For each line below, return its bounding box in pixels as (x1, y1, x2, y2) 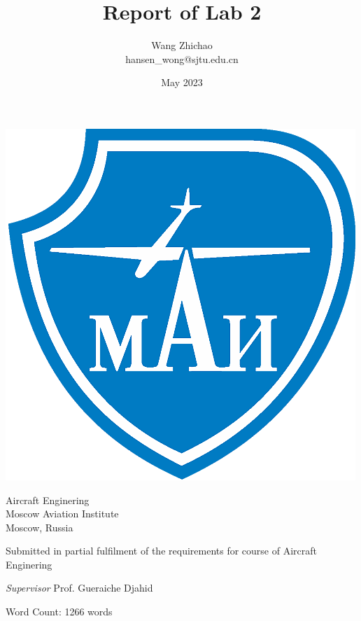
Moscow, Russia (6, 519, 73, 534)
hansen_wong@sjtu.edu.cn (125, 51, 239, 66)
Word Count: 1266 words (6, 604, 113, 619)
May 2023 (161, 75, 203, 90)
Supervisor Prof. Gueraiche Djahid (6, 580, 153, 595)
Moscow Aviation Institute (6, 506, 119, 521)
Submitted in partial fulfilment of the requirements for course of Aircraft (6, 543, 317, 558)
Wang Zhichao (151, 38, 213, 53)
